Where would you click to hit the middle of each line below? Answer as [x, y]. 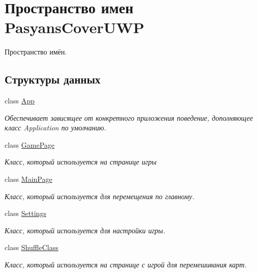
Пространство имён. [36, 52]
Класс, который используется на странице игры [81, 162]
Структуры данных [53, 79]
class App [20, 101]
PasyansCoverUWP [75, 27]
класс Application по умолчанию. [55, 128]
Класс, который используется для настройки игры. [85, 230]
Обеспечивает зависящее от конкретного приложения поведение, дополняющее [129, 117]
